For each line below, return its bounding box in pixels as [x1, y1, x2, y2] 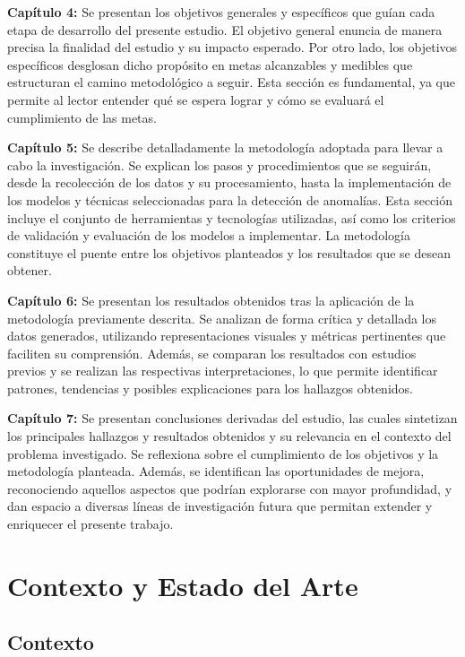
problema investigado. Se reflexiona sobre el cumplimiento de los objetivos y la [7, 444, 439, 462]
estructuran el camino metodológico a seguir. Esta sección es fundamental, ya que [7, 73, 455, 91]
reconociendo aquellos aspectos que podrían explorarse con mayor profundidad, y [7, 479, 452, 497]
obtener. [7, 261, 52, 280]
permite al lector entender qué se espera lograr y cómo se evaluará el [7, 90, 384, 108]
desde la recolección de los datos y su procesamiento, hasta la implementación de [7, 173, 452, 192]
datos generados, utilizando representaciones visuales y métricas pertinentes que [7, 326, 446, 345]
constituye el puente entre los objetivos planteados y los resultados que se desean [7, 243, 451, 262]
